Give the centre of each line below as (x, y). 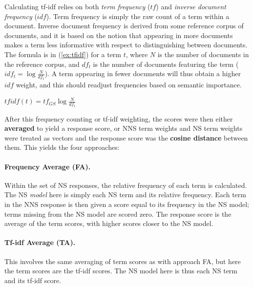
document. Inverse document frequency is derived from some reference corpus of (124, 26)
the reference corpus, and (42, 64)
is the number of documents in (203, 54)
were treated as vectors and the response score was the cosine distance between (126, 137)
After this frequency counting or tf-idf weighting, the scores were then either (119, 118)
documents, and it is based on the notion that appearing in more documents (119, 35)
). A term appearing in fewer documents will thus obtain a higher (143, 73)
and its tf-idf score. (33, 280)
